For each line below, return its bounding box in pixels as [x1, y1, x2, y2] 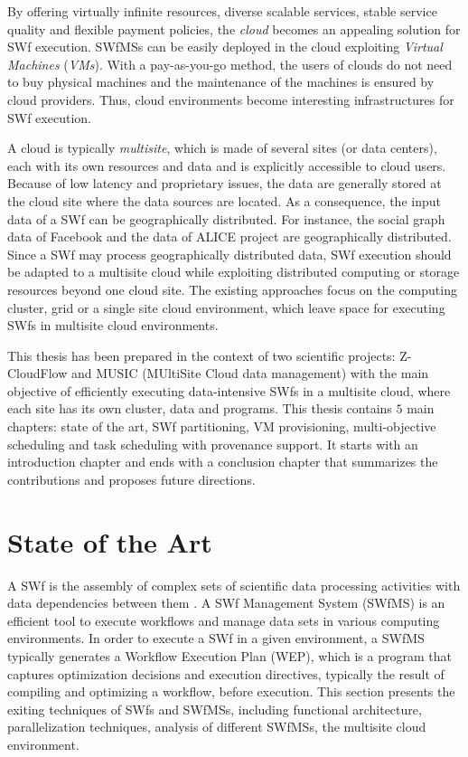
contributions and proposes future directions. [7, 469, 256, 488]
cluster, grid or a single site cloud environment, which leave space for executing [7, 298, 445, 317]
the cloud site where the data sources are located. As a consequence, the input [7, 191, 441, 210]
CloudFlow [7, 364, 68, 383]
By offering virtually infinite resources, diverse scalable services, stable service [7, 2, 437, 20]
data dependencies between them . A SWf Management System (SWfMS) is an [7, 593, 445, 612]
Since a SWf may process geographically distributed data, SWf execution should [7, 244, 452, 263]
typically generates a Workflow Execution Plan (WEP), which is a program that [7, 646, 452, 665]
